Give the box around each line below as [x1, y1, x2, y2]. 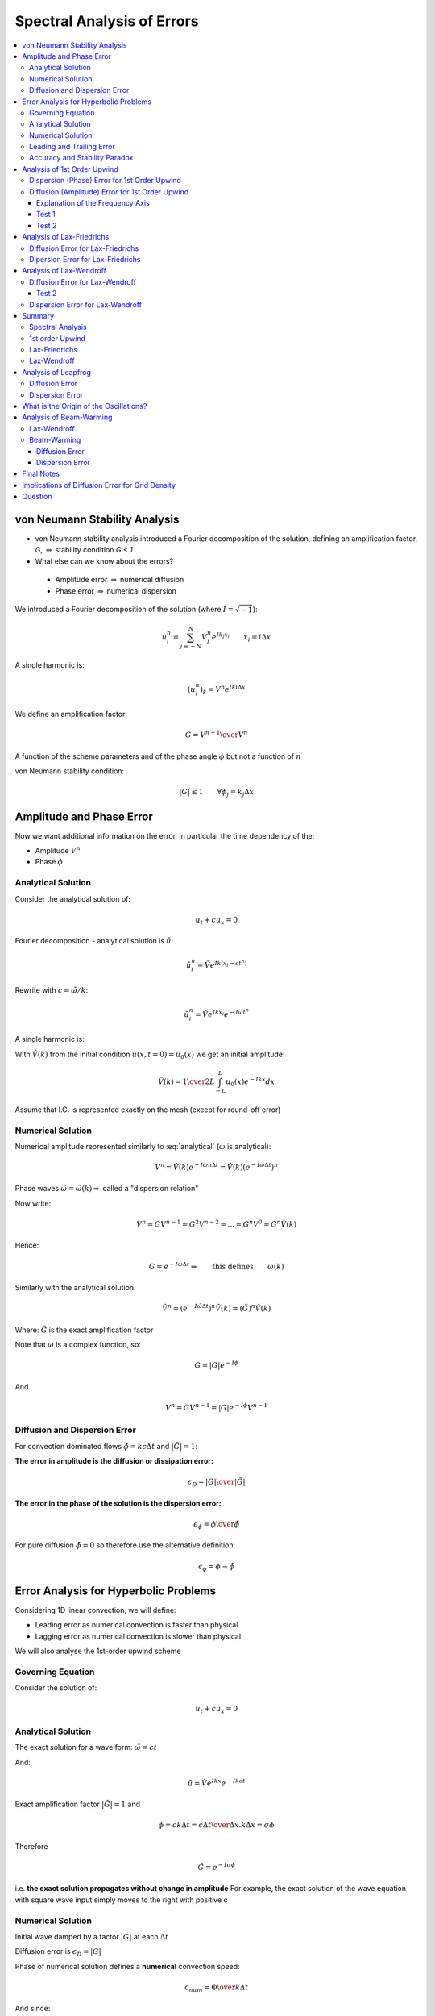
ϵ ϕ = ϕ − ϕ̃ [197, 1561, 235, 1572]
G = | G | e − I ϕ [194, 1360, 239, 1370]
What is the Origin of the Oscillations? [22, 402, 147, 411]
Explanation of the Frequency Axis [36, 198, 151, 208]
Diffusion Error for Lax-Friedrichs [29, 243, 139, 253]
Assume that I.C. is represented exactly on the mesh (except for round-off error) [14, 1105, 281, 1114]
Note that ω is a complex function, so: [14, 1339, 141, 1349]
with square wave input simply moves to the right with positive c [14, 1895, 229, 1905]
